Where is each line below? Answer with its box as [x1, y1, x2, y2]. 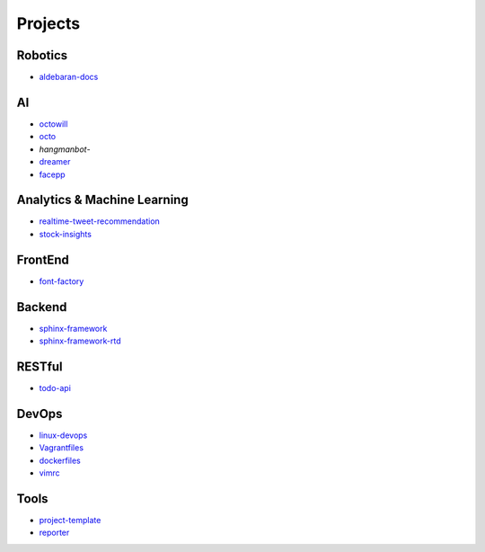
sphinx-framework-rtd [39, 335, 121, 346]
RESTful [16, 359, 63, 374]
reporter [39, 527, 70, 539]
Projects [16, 13, 81, 33]
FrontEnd [16, 252, 69, 267]
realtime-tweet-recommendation [39, 216, 161, 227]
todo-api [39, 382, 72, 393]
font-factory [39, 275, 84, 287]
